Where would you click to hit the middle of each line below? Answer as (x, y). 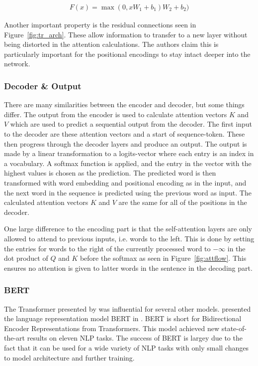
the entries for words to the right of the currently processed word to (107, 248)
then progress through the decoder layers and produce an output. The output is (126, 143)
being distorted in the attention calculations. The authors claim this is (111, 44)
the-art (15, 338)
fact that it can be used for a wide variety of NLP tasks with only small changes (126, 347)
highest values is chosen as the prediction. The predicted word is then (110, 173)
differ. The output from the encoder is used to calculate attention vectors (116, 114)
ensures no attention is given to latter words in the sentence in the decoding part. (128, 268)
